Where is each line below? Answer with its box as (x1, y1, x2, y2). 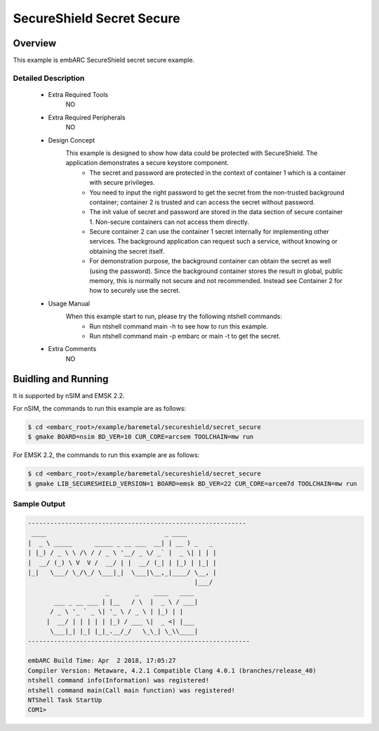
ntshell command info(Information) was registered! (27, 676, 210, 685)
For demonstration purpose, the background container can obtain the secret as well (89, 257, 331, 265)
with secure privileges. (89, 178, 155, 187)
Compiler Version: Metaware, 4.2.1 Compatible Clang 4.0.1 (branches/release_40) (27, 666, 317, 674)
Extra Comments (48, 345, 97, 353)
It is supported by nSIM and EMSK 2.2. (13, 391, 125, 400)
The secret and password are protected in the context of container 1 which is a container (89, 169, 346, 177)
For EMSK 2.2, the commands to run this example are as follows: (13, 451, 200, 459)
